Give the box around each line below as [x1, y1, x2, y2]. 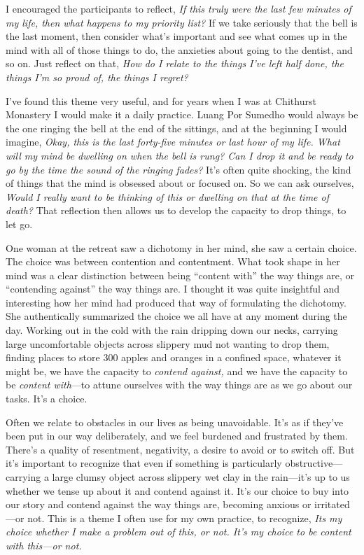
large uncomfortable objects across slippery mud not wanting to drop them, [6, 336, 330, 351]
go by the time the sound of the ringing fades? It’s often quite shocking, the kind [6, 162, 351, 176]
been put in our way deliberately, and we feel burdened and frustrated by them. [6, 428, 348, 443]
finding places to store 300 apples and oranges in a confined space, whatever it [6, 350, 342, 365]
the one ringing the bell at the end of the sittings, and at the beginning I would [6, 120, 347, 135]
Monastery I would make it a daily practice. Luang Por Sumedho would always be [6, 107, 358, 122]
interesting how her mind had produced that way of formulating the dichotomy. [6, 295, 346, 309]
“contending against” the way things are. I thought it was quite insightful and [6, 281, 340, 296]
